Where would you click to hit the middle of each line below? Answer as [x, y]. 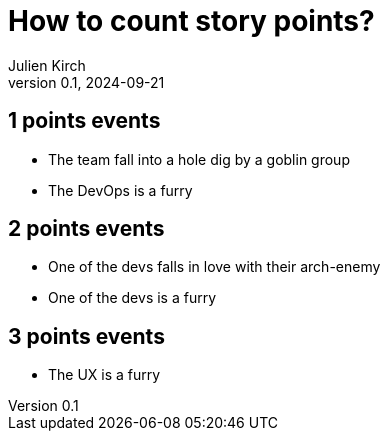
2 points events [86, 229]
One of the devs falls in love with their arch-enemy [214, 267]
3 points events [86, 336]
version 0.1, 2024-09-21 [86, 82]
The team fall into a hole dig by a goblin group [199, 159]
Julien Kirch [47, 65]
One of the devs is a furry [132, 298]
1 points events [84, 121]
